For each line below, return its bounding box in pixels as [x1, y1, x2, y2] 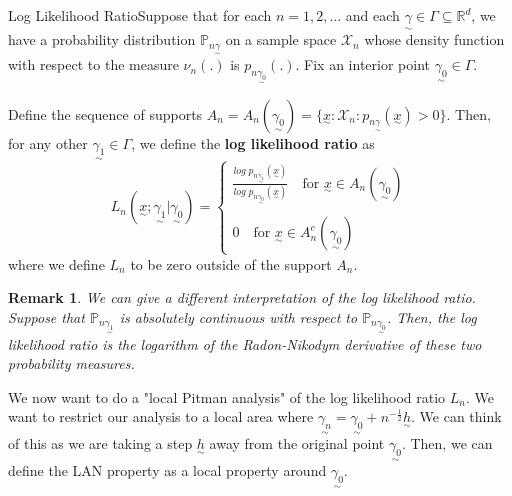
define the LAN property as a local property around [8, 460, 327, 481]
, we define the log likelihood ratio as [131, 132, 375, 153]
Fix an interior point [304, 54, 430, 75]
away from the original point [209, 433, 385, 454]
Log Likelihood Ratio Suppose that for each [8, 5, 272, 25]
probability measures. [8, 353, 135, 374]
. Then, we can [401, 433, 493, 454]
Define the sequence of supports [8, 103, 203, 124]
